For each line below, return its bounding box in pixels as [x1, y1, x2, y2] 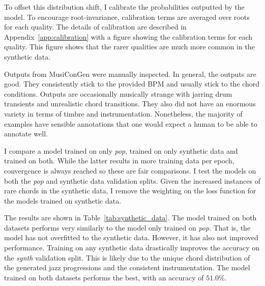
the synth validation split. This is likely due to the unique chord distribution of [4, 252, 250, 263]
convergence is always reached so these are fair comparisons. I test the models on [4, 165, 256, 176]
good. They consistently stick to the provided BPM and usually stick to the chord [4, 78, 260, 89]
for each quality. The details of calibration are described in [4, 21, 187, 32]
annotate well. [4, 128, 48, 139]
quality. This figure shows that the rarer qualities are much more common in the [4, 41, 255, 52]
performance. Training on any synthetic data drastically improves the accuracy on [4, 242, 260, 253]
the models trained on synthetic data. [4, 195, 122, 206]
